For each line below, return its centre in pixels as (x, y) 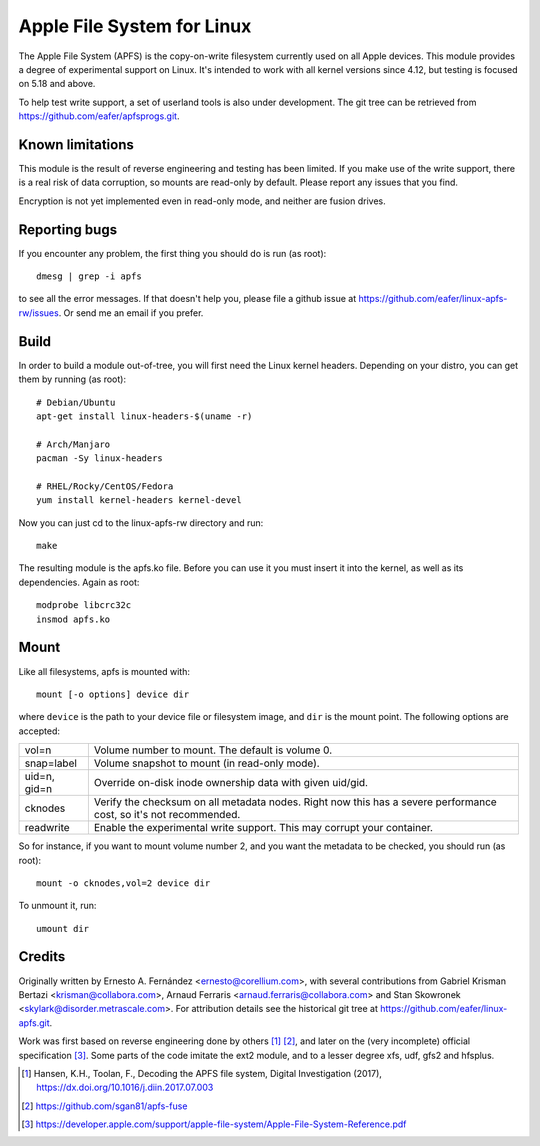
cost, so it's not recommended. (167, 815)
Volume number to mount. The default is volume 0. (213, 750)
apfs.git (34, 1022)
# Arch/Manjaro (73, 444)
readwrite (47, 828)
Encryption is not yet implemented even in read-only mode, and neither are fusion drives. (202, 201)
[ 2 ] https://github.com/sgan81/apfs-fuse (104, 1106)
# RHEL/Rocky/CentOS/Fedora (105, 486)
